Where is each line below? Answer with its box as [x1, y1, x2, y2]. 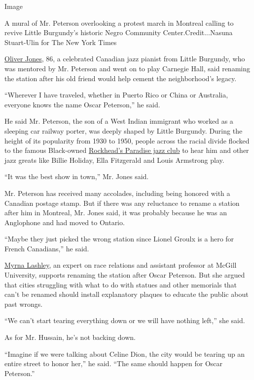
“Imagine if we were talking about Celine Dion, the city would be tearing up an [4, 348, 245, 359]
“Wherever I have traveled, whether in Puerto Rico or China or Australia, [4, 90, 228, 100]
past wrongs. [4, 298, 43, 309]
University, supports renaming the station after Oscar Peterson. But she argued [4, 270, 245, 280]
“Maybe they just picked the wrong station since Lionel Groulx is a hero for [4, 234, 234, 244]
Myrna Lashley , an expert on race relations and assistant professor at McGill [4, 260, 237, 270]
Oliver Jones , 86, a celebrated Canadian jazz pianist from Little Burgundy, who [4, 53, 245, 64]
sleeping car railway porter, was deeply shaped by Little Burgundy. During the [4, 125, 243, 136]
